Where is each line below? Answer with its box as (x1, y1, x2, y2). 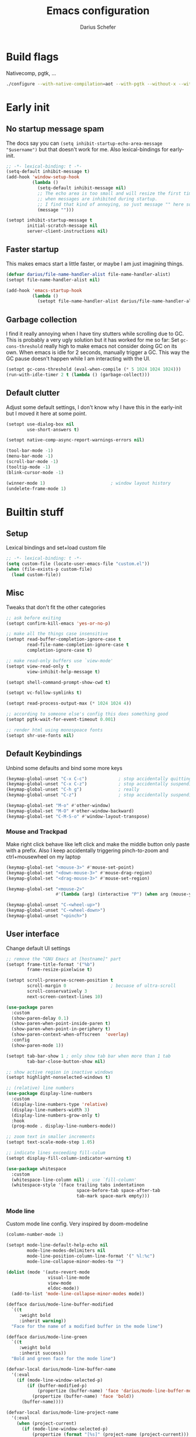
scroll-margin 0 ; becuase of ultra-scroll (27, 983, 176, 989)
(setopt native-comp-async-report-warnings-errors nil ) (6, 437, 145, 443)
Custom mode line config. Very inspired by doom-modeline (6, 1220, 149, 1227)
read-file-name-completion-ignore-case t (27, 642, 129, 648)
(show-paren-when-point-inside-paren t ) (11, 1021, 111, 1027)
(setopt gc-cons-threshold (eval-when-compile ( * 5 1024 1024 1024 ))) (6, 366, 181, 373)
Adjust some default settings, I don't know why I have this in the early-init (6, 403, 183, 411)
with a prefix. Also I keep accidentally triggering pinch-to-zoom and (6, 847, 169, 854)
